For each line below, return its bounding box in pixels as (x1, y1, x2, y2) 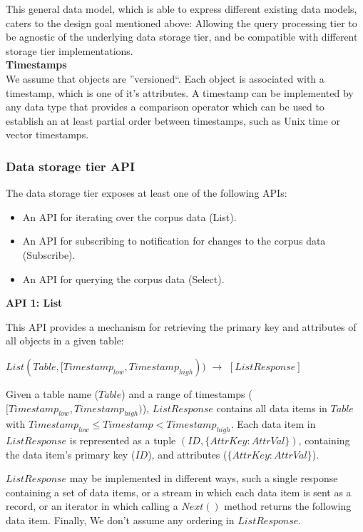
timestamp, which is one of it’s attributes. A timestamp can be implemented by (6, 85, 354, 100)
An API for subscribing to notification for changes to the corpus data (22, 233, 326, 248)
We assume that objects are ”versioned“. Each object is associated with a (6, 71, 324, 86)
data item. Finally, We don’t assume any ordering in (6, 513, 235, 528)
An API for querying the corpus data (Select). (22, 271, 225, 286)
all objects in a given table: (6, 333, 124, 348)
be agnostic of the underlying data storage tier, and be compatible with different (6, 29, 358, 44)
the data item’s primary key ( (6, 446, 136, 461)
